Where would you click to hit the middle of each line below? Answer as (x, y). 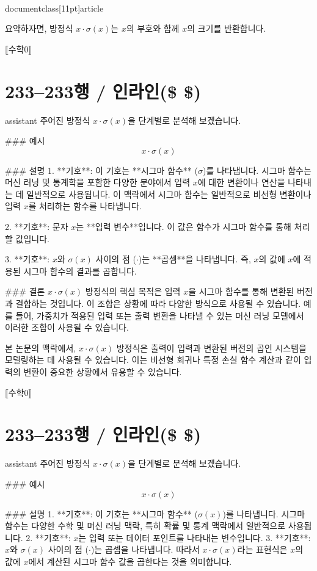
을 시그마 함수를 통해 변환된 (241, 291)
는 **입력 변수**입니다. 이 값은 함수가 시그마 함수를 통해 (184, 227)
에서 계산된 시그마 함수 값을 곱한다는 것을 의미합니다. (130, 561)
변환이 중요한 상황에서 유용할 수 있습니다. (103, 372)
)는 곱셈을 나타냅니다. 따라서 (145, 549)
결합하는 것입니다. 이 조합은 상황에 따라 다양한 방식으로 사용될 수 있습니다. (158, 303)
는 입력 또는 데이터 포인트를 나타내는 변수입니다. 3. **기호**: (195, 537)
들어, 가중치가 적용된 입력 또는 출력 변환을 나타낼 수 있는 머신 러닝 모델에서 (160, 315)
